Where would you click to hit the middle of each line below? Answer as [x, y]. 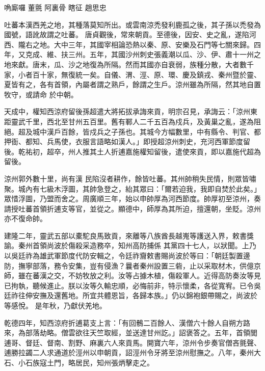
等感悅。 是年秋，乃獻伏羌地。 [55, 306]
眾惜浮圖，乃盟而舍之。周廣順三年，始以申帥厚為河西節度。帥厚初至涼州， [129, 198]
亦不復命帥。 [25, 218]
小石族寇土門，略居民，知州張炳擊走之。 [86, 362]
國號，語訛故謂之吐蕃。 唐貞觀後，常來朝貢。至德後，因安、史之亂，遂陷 [127, 34]
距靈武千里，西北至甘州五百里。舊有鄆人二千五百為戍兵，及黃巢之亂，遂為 [129, 121]
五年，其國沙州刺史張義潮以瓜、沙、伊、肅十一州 [171, 54]
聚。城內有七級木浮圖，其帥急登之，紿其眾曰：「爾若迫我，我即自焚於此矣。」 [132, 188]
